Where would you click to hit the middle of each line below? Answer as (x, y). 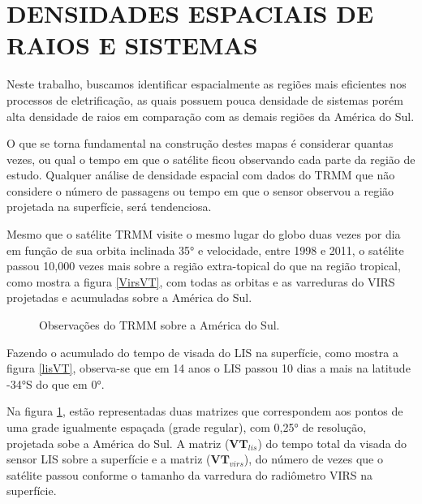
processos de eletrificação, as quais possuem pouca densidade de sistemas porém (205, 99)
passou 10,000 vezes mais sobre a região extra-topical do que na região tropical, (204, 266)
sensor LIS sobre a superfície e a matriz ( (109, 459)
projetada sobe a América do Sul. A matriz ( (118, 443)
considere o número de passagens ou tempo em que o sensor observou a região (200, 190)
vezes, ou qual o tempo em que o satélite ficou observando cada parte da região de (211, 159)
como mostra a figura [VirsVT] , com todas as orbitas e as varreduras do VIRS (201, 281)
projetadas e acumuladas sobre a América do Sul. (129, 297)
